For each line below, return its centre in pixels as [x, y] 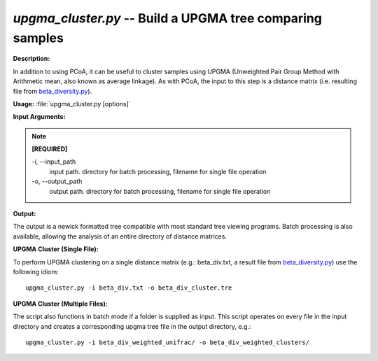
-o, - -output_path [57, 181]
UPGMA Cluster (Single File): [56, 249]
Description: [31, 59]
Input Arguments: [39, 117]
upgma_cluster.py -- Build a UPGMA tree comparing [167, 18]
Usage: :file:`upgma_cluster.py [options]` [72, 104]
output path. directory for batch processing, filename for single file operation [160, 191]
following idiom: [36, 271]
